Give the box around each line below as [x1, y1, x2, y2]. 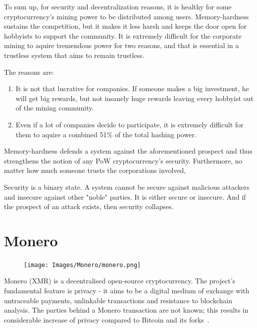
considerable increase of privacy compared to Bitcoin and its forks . [4, 314, 209, 325]
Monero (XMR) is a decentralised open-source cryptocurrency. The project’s [4, 275, 236, 286]
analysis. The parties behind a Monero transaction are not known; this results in [4, 305, 249, 315]
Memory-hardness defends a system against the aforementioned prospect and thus [4, 146, 253, 156]
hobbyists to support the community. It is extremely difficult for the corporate [4, 30, 242, 41]
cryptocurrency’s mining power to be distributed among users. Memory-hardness [4, 11, 249, 21]
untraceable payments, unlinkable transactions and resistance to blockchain [4, 295, 232, 305]
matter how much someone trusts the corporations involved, [4, 165, 186, 175]
